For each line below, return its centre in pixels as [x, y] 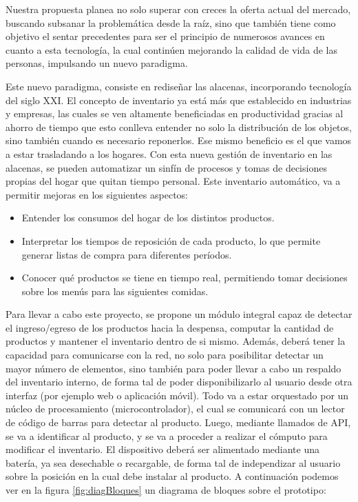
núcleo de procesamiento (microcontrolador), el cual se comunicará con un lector [175, 409]
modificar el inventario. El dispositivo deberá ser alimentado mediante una [162, 449]
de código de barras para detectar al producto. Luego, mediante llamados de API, [178, 422]
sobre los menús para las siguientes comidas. [115, 291]
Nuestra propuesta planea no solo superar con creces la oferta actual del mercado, [178, 9]
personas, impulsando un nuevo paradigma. [97, 63]
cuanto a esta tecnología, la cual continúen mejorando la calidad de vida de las [172, 49]
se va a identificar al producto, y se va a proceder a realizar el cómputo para [167, 435]
